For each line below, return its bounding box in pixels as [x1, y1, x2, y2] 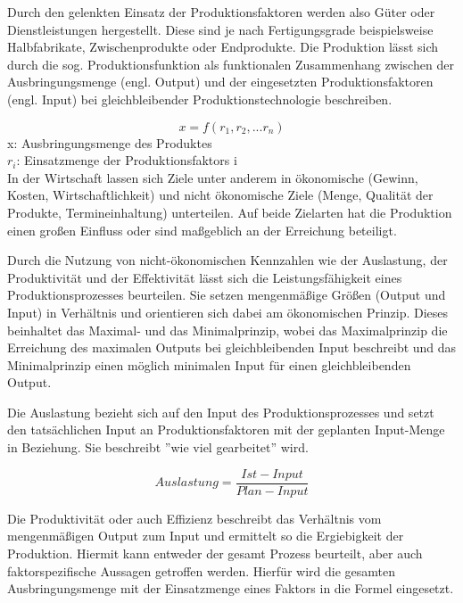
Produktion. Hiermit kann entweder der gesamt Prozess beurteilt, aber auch [7, 543, 423, 562]
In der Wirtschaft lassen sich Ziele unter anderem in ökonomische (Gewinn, [7, 168, 418, 186]
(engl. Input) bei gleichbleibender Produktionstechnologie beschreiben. [7, 89, 393, 108]
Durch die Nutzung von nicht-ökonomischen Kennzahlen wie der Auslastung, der [7, 251, 448, 269]
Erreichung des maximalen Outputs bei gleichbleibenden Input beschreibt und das [7, 338, 457, 357]
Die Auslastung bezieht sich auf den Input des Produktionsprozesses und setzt [7, 402, 434, 421]
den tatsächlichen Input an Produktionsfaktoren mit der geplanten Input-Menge [7, 420, 445, 439]
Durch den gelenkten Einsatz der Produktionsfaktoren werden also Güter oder [7, 3, 435, 21]
